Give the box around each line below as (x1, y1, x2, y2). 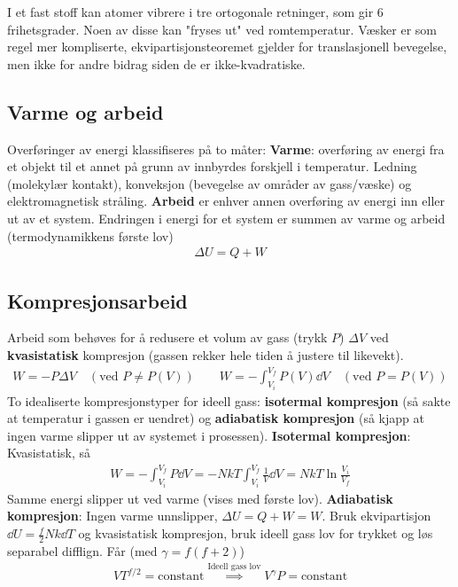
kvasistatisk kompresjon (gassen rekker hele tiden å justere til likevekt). (7, 345, 404, 364)
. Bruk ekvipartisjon (322, 506, 431, 525)
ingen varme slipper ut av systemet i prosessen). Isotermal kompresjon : (7, 426, 411, 444)
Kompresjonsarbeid (7, 286, 188, 314)
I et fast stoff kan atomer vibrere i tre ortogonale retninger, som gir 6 (7, 3, 384, 20)
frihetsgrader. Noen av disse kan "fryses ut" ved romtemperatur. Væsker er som (7, 20, 437, 38)
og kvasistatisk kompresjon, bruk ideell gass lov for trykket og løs (78, 524, 433, 543)
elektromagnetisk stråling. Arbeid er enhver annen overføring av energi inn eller (7, 192, 445, 210)
